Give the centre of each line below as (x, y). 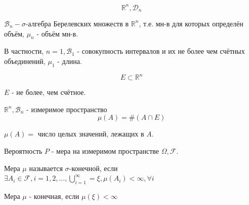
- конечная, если (54, 196)
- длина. (70, 61)
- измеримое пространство (67, 109)
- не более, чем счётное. (49, 92)
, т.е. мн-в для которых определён (191, 23)
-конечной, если (93, 168)
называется (46, 168)
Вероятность (23, 151)
